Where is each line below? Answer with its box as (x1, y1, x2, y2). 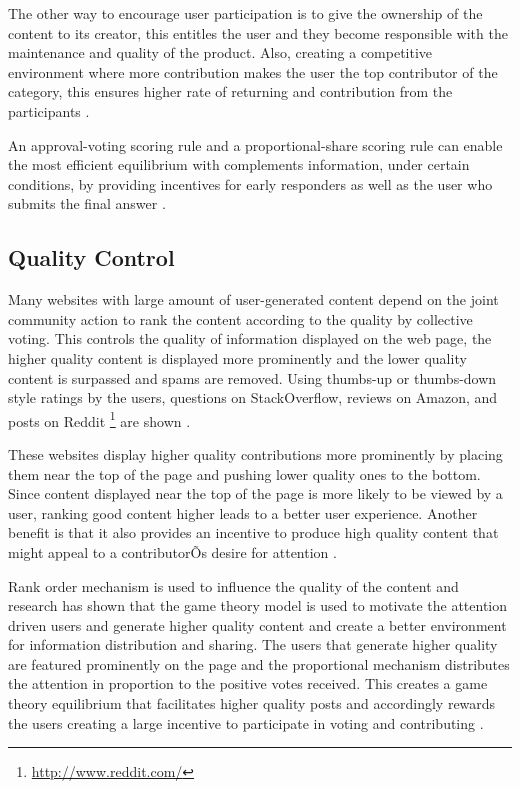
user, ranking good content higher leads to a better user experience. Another (8, 502, 478, 523)
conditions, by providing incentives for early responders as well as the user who (8, 173, 493, 194)
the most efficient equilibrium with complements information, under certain (8, 154, 470, 175)
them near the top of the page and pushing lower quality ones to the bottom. (8, 463, 481, 484)
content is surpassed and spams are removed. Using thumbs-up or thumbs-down (8, 367, 497, 388)
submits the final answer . (8, 193, 166, 214)
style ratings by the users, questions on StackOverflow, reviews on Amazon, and (8, 387, 498, 408)
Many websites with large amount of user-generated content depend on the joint (8, 289, 499, 310)
